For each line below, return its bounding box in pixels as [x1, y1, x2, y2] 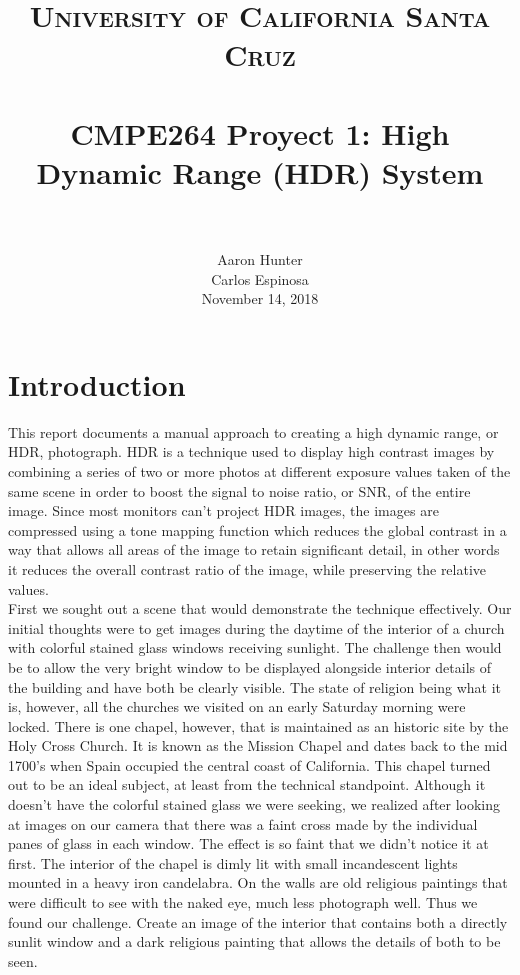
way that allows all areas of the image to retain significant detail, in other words [8, 539, 500, 560]
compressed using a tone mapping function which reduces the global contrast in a [8, 519, 507, 540]
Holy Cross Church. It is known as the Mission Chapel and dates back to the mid [8, 735, 508, 756]
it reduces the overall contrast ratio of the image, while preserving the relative [8, 558, 487, 579]
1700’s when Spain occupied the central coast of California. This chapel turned [8, 754, 491, 775]
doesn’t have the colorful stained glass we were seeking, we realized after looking [8, 794, 501, 815]
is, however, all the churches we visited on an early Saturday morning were [8, 696, 466, 717]
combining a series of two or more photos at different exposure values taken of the [8, 460, 511, 481]
